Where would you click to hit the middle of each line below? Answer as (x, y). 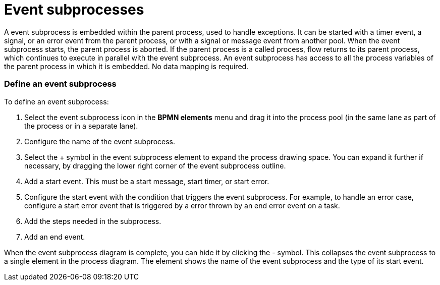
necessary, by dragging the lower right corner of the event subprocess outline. (155, 165)
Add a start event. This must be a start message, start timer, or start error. (147, 181)
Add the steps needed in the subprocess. (93, 221)
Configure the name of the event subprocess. (100, 141)
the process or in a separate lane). (81, 126)
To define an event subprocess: (57, 101)
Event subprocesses (74, 10)
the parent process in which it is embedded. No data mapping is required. (126, 66)
